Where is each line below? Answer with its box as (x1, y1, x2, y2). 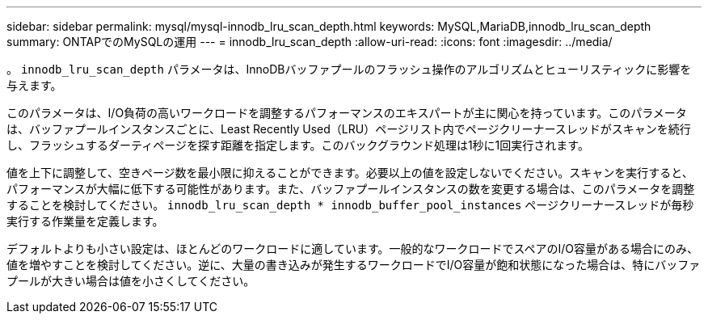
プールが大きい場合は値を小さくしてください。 (6, 274, 255, 288)
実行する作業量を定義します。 (6, 214, 164, 228)
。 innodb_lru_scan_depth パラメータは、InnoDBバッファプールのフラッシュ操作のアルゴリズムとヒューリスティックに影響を (6, 62, 692, 76)
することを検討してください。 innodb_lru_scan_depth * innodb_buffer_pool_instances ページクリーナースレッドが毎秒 (6, 198, 694, 212)
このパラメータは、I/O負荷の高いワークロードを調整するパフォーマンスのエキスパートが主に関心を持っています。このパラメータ (6, 106, 687, 120)
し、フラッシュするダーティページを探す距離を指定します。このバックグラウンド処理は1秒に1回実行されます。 (6, 138, 589, 152)
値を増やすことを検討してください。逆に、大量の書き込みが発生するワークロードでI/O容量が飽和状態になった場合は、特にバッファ (6, 258, 701, 272)
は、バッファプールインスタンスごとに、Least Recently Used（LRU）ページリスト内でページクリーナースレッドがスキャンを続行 (6, 122, 691, 136)
